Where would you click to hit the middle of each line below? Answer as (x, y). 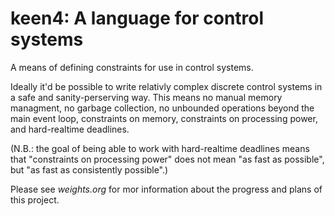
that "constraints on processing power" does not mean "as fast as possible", (167, 159)
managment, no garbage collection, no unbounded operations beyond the (162, 108)
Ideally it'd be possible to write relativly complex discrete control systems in (166, 86)
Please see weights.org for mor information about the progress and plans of (166, 189)
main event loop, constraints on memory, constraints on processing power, (164, 118)
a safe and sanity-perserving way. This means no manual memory (146, 97)
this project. (35, 199)
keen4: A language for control (137, 18)
